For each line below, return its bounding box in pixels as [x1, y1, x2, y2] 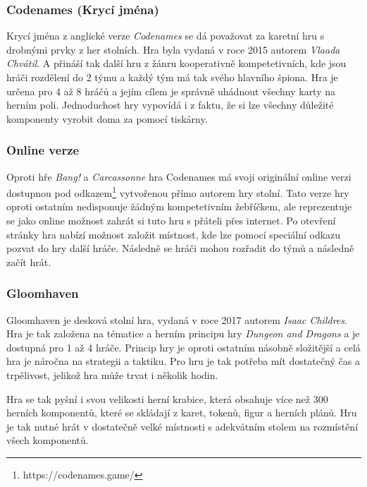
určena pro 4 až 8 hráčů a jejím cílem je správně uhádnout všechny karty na [6, 83, 336, 98]
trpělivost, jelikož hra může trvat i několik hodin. [6, 368, 218, 382]
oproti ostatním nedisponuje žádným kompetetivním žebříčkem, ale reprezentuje [6, 199, 352, 214]
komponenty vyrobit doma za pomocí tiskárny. [6, 111, 208, 126]
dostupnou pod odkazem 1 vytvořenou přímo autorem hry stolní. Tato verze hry [6, 184, 349, 200]
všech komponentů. [6, 433, 89, 447]
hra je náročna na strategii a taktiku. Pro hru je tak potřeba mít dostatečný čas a [6, 354, 360, 368]
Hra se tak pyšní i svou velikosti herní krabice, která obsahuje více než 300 [6, 391, 328, 406]
